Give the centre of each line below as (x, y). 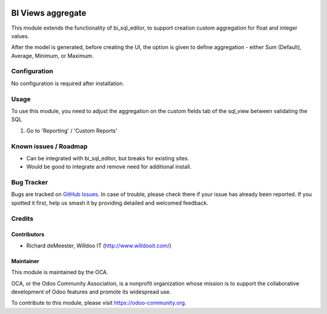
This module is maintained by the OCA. (60, 272)
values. (20, 36)
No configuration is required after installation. (68, 83)
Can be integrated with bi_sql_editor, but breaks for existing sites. (108, 158)
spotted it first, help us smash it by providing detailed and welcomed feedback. (110, 203)
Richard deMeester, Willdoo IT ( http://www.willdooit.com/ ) (99, 246)
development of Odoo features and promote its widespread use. (91, 292)
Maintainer (25, 261)
